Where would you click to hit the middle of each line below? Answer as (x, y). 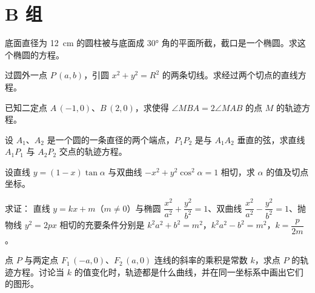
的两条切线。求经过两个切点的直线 (230, 75)
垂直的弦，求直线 (271, 139)
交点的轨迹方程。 (93, 151)
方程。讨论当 (38, 271)
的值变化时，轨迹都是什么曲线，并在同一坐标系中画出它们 (189, 271)
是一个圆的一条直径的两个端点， (111, 139)
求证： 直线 (28, 208)
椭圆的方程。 (38, 54)
